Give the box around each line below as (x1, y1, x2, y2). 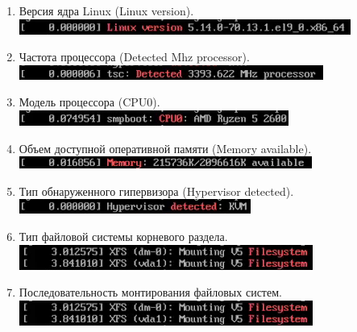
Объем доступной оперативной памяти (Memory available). (19, 139, 312, 156)
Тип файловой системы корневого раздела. (19, 227, 228, 244)
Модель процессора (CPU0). (19, 93, 160, 110)
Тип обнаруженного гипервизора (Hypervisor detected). (19, 182, 294, 199)
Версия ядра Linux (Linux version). (19, 2, 194, 19)
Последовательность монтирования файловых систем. (19, 284, 282, 301)
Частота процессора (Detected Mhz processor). (19, 48, 250, 65)
